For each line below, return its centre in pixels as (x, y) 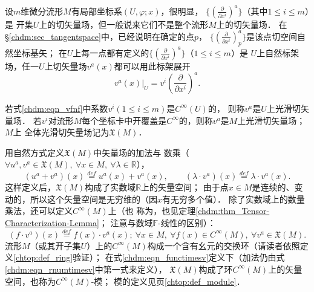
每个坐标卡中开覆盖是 (124, 120)
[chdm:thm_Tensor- (233, 211)
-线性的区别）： (187, 222)
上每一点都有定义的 (111, 52)
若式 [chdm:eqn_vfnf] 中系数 (57, 108)
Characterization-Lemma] (52, 222)
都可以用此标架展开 (152, 66)
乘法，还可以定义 (39, 211)
